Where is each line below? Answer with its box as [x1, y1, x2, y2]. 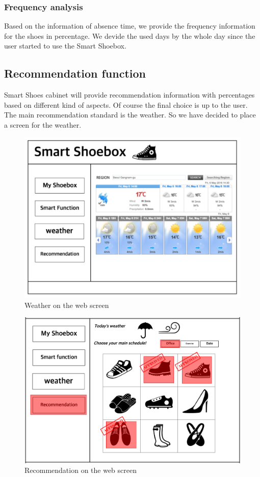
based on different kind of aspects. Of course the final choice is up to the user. [4, 99, 248, 110]
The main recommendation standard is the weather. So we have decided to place [4, 109, 256, 120]
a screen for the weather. [4, 119, 82, 130]
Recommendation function [4, 65, 146, 81]
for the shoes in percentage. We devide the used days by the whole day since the [4, 30, 255, 41]
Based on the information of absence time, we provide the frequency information [4, 20, 255, 31]
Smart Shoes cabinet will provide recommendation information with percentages [4, 89, 255, 100]
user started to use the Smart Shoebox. [4, 40, 126, 51]
